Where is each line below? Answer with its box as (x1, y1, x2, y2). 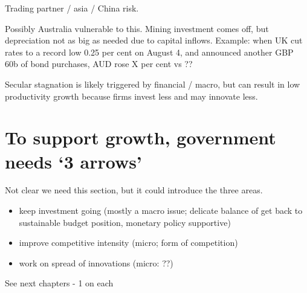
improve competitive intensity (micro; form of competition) (19, 236, 238, 249)
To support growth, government (5, 125, 276, 150)
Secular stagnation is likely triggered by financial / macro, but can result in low (5, 77, 300, 90)
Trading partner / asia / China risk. (5, 2, 139, 14)
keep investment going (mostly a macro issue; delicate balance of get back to (19, 204, 303, 217)
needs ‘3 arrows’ (5, 149, 142, 173)
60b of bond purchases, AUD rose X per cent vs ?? (5, 57, 193, 70)
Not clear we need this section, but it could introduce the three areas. (5, 184, 263, 196)
